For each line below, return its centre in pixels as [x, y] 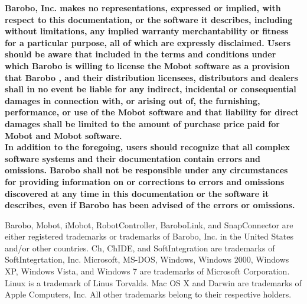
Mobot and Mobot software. [63, 135]
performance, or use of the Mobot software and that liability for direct [152, 112]
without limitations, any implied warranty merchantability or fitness [147, 31]
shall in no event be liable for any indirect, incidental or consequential [151, 89]
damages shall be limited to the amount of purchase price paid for [142, 123]
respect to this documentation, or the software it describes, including [149, 19]
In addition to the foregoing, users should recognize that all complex [148, 147]
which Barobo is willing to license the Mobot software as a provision [147, 65]
